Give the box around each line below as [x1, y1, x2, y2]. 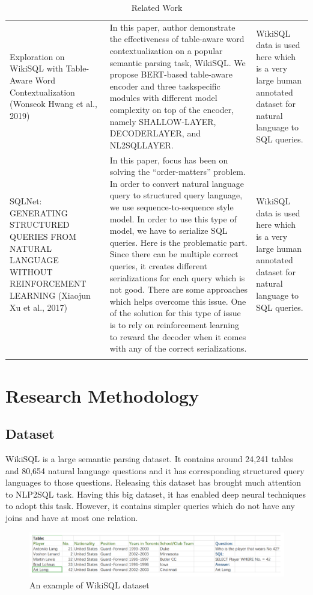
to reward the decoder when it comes [109, 330, 246, 343]
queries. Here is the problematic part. [109, 236, 248, 248]
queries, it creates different [109, 259, 208, 272]
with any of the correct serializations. [109, 342, 247, 355]
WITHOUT [10, 265, 53, 278]
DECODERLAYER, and [109, 127, 201, 139]
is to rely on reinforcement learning [109, 318, 239, 331]
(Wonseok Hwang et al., [10, 97, 97, 110]
